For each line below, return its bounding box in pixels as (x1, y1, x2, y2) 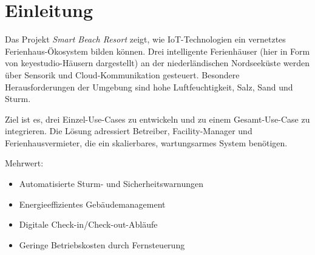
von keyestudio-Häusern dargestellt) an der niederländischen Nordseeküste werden (5, 56, 310, 69)
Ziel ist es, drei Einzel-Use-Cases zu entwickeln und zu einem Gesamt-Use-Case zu (5, 112, 310, 125)
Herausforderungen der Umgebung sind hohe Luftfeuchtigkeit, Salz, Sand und (5, 80, 293, 93)
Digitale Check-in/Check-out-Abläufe (19, 218, 158, 231)
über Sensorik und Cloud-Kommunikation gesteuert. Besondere (5, 68, 240, 81)
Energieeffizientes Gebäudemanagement (19, 197, 166, 210)
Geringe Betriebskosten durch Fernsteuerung (19, 238, 185, 251)
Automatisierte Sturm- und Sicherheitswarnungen (19, 177, 204, 190)
